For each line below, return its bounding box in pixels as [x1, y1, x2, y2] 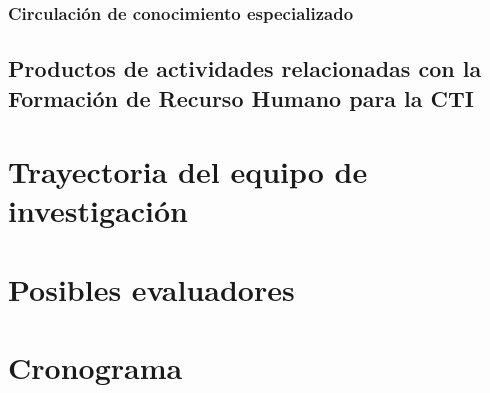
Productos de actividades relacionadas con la [8, 53, 482, 84]
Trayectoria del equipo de [8, 151, 368, 192]
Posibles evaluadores [8, 268, 295, 309]
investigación [8, 190, 188, 231]
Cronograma [8, 347, 183, 388]
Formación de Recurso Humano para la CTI [8, 82, 475, 113]
